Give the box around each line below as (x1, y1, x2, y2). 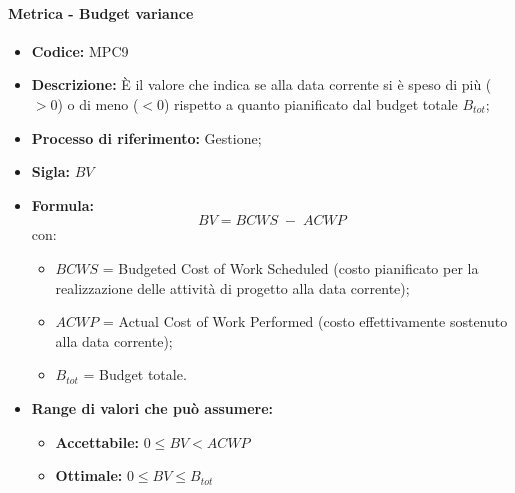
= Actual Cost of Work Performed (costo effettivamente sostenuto (102, 311, 508, 332)
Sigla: (31, 161, 71, 182)
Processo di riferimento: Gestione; (31, 127, 262, 148)
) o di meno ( (57, 93, 139, 114)
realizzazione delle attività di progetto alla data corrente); (55, 277, 410, 298)
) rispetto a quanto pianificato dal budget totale (164, 93, 458, 114)
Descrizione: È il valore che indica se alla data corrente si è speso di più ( (31, 74, 492, 95)
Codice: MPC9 (31, 40, 129, 61)
